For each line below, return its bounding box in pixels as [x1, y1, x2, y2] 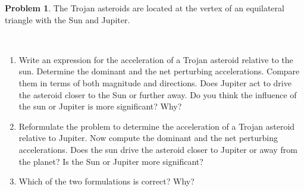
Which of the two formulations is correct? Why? [18, 175, 195, 187]
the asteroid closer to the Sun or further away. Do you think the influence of [18, 88, 297, 101]
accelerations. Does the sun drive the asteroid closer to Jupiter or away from [18, 143, 297, 155]
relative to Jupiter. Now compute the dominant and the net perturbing [18, 131, 278, 144]
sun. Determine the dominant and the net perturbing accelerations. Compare [18, 65, 300, 77]
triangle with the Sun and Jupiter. [5, 13, 130, 26]
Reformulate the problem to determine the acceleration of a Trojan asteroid [18, 120, 295, 132]
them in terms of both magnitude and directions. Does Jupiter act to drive [18, 76, 292, 89]
